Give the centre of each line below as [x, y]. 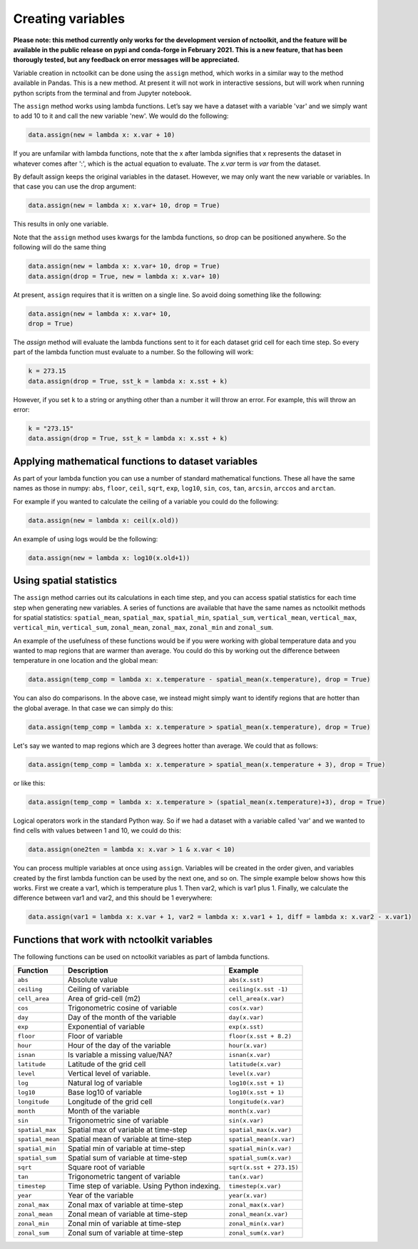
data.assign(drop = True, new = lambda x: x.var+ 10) [124, 276]
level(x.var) [250, 1074]
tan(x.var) [246, 1177]
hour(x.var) [248, 1045]
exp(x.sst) [246, 1027]
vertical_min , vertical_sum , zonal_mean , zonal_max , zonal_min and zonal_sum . [143, 628]
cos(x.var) [246, 1008]
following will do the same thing [60, 247]
